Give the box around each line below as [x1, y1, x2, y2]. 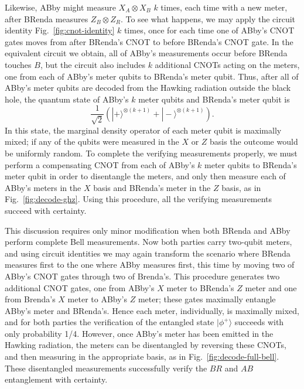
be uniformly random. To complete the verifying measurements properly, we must [5, 146, 298, 159]
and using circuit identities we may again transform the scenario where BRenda [5, 247, 291, 259]
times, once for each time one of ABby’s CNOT [124, 24, 295, 36]
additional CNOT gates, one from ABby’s [5, 281, 155, 294]
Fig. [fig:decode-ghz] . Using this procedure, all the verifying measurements [5, 193, 272, 205]
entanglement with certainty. [5, 373, 108, 385]
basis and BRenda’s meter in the [93, 181, 211, 193]
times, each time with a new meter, [160, 1, 288, 13]
